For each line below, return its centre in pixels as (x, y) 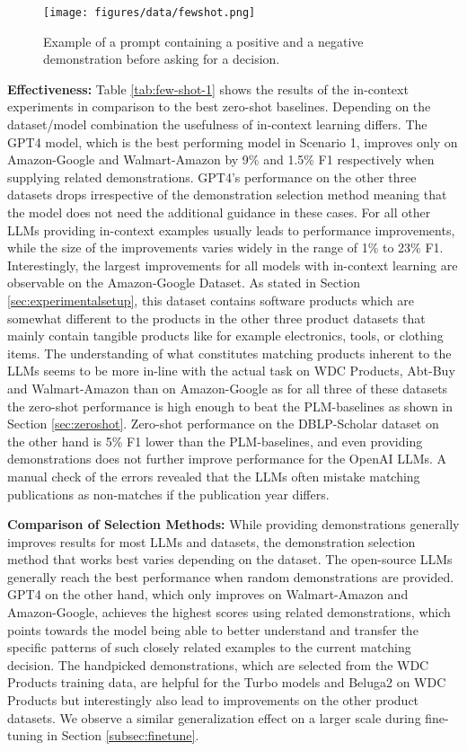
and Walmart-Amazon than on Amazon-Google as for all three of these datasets (228, 388)
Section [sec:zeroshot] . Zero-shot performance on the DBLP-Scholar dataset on (223, 424)
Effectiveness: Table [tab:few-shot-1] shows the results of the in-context (208, 88)
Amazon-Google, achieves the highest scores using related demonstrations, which (229, 612)
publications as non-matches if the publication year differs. (168, 494)
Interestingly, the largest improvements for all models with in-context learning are (233, 265)
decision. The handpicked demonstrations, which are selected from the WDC (218, 664)
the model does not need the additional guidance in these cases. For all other (219, 212)
